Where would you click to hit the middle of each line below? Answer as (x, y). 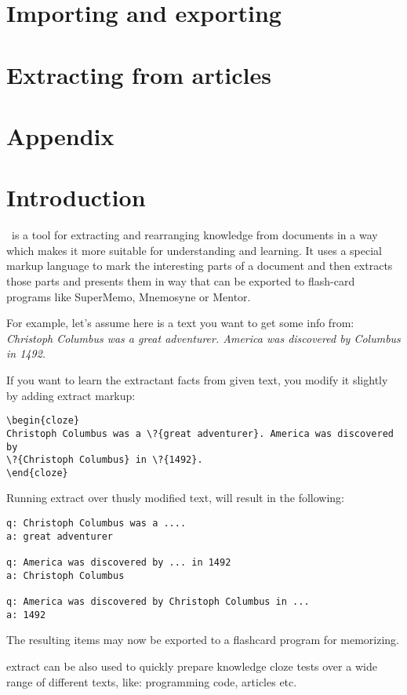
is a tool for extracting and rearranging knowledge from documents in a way (194, 235)
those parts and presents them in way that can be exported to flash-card (181, 281)
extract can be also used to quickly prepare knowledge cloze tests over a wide (192, 666)
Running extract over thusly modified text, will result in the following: (176, 498)
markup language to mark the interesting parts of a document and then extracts (200, 266)
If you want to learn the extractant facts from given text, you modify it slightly (197, 380)
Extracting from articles (139, 74)
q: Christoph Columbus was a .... (96, 524)
